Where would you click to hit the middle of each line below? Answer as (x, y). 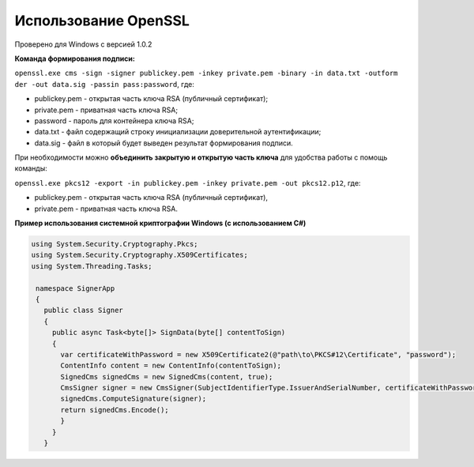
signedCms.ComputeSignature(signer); (134, 399)
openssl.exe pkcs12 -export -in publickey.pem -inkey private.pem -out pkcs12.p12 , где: (188, 183)
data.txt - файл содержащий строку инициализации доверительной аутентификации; (178, 132)
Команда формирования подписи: (75, 58)
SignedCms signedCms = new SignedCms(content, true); (167, 377)
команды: (31, 168)
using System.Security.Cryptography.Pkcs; (115, 244)
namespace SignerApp (75, 288)
